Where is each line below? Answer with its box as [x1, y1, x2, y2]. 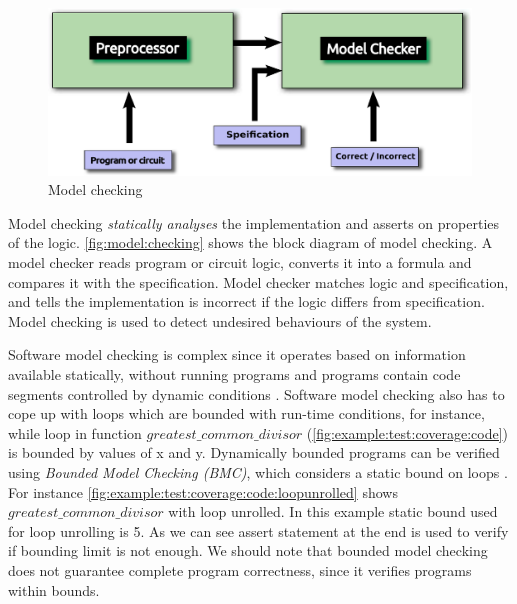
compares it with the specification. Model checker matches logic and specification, [8, 271, 509, 292]
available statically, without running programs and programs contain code [8, 364, 461, 385]
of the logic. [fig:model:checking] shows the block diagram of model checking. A [8, 232, 493, 253]
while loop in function [8, 422, 142, 443]
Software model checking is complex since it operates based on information [8, 344, 466, 365]
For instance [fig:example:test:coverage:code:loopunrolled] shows [8, 481, 398, 502]
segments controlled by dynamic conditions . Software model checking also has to [8, 383, 505, 404]
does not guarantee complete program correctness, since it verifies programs [8, 559, 472, 580]
